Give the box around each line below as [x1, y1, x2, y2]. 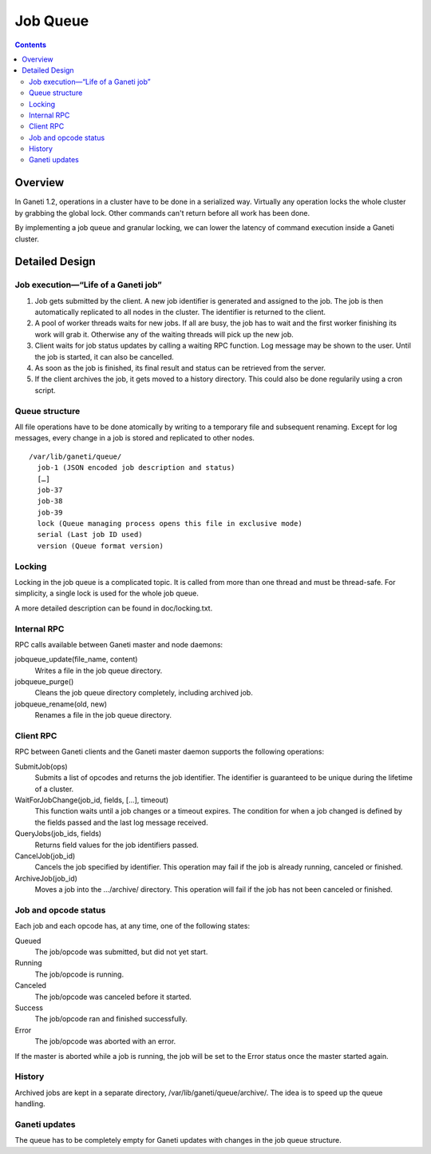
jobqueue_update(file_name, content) [14, 655, 138, 664]
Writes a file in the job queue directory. [34, 666, 163, 675]
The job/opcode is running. [34, 969, 124, 979]
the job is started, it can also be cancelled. [34, 352, 175, 361]
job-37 [37, 485, 63, 495]
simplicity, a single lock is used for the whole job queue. [14, 588, 199, 599]
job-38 [37, 496, 63, 506]
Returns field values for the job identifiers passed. [34, 840, 199, 850]
